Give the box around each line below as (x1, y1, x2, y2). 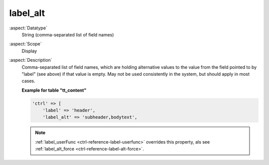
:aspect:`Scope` (9, 41, 42, 47)
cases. (21, 78, 35, 84)
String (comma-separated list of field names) (21, 31, 114, 37)
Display (21, 48, 37, 54)
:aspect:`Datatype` (9, 25, 47, 31)
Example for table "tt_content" (21, 87, 87, 93)
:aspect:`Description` (9, 57, 52, 63)
